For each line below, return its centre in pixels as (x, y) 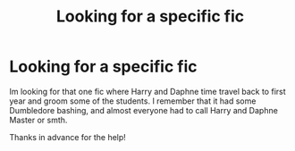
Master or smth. (38, 120)
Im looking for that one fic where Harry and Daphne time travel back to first (147, 91)
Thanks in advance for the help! (68, 137)
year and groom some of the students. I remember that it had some (133, 101)
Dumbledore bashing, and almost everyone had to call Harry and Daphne (144, 110)
